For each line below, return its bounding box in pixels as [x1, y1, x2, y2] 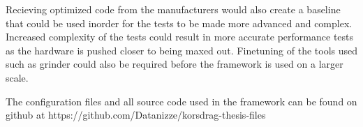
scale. [6, 70, 29, 84]
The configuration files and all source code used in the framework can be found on [6, 94, 357, 108]
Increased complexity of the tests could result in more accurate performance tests [6, 29, 354, 44]
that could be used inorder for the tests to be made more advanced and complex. [6, 15, 353, 30]
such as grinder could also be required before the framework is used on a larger [6, 57, 343, 71]
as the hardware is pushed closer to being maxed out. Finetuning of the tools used [6, 43, 357, 57]
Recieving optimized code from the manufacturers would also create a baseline [6, 2, 341, 16]
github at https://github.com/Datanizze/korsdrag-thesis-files [6, 107, 266, 122]
